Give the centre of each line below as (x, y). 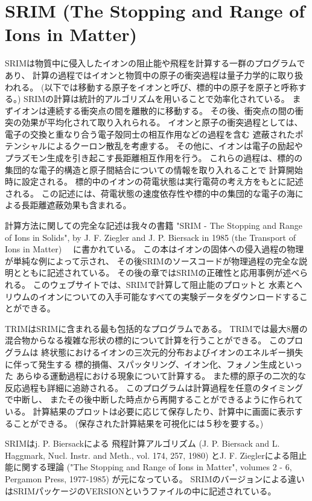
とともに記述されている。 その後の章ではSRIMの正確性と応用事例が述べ (156, 273)
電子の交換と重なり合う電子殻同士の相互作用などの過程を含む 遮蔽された (150, 134)
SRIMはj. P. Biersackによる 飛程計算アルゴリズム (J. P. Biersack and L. (142, 443)
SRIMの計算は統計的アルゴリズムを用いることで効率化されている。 (157, 99)
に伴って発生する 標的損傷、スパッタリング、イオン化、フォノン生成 (141, 364)
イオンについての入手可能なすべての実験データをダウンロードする (169, 296)
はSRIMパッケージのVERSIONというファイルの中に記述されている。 (141, 490)
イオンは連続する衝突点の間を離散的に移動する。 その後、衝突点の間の (154, 110)
